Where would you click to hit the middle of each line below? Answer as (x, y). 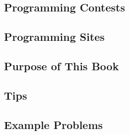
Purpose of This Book (62, 66)
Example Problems (54, 124)
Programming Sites (54, 37)
